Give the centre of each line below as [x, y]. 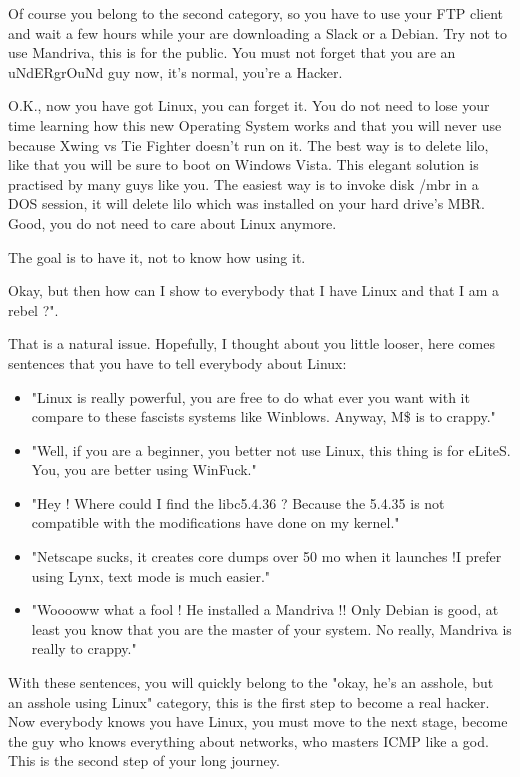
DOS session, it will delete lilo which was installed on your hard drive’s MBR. [246, 203]
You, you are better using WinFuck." [144, 469]
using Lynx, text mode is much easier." [151, 575]
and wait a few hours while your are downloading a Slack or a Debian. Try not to [258, 32]
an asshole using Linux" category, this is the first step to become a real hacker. [249, 701]
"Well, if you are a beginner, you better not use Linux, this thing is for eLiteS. [271, 449]
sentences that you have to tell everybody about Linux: [177, 362]
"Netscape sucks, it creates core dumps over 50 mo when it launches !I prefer [266, 556]
